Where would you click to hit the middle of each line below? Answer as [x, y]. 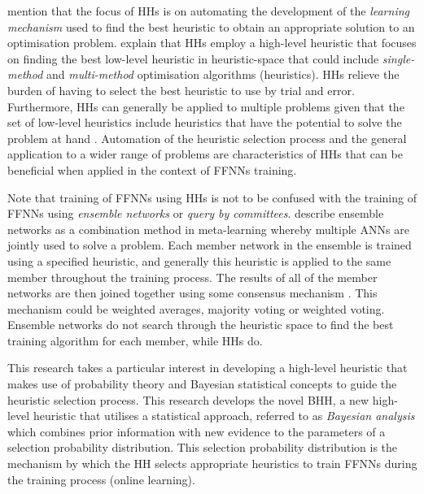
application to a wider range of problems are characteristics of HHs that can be [205, 154]
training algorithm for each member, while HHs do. [135, 340]
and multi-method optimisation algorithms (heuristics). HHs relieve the [223, 74]
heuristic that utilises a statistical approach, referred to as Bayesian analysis [224, 416]
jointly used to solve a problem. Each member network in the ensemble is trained [210, 245]
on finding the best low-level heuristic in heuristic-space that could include [193, 58]
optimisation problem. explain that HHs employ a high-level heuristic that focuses [212, 43]
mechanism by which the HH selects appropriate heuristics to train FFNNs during [212, 464]
